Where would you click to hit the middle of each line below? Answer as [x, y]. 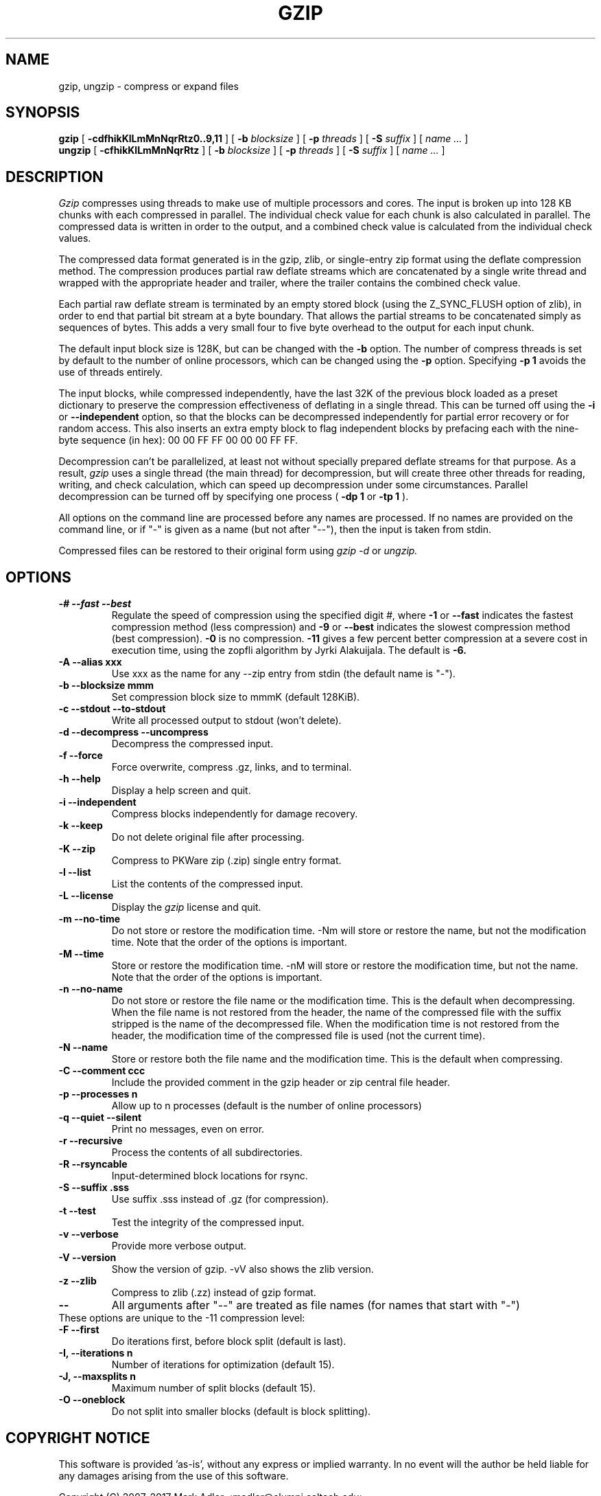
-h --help [80, 779]
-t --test [77, 1211]
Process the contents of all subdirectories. [207, 1153]
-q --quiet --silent [100, 1118]
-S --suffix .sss [94, 1188]
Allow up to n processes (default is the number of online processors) [267, 1106]
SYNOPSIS [43, 113]
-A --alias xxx [90, 662]
